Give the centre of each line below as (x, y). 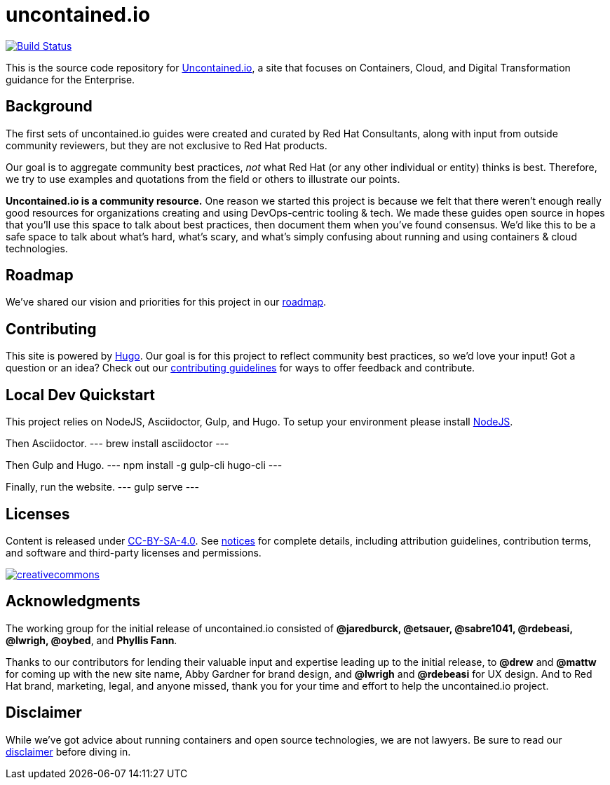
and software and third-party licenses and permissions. (134, 552)
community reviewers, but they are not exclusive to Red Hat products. (167, 145)
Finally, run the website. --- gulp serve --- (102, 487)
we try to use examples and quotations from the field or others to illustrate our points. (203, 179)
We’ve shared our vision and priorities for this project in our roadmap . (166, 302)
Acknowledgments (73, 601)
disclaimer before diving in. (68, 751)
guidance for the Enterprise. (70, 79)
